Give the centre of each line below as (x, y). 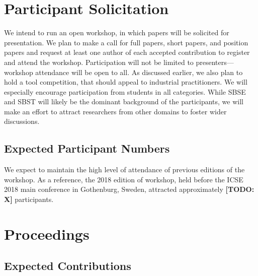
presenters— (215, 62)
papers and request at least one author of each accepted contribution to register (127, 52)
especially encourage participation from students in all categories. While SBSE (125, 91)
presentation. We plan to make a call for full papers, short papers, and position (126, 42)
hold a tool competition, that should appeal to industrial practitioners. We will (126, 82)
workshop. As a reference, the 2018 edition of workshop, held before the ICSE (124, 179)
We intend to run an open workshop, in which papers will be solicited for (117, 32)
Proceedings (47, 233)
